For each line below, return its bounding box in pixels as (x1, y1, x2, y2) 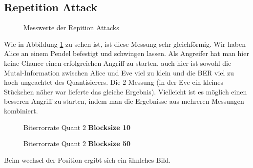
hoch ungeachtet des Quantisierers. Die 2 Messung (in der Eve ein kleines (4, 77, 223, 87)
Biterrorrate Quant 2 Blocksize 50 (23, 138, 131, 149)
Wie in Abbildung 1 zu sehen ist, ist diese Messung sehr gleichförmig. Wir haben (4, 38, 246, 49)
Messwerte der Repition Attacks (23, 22, 119, 33)
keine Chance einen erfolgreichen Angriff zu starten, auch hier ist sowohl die (4, 57, 232, 68)
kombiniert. (4, 105, 38, 115)
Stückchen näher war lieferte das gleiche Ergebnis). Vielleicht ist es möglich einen (4, 86, 247, 96)
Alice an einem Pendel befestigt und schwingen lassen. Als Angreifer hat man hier (4, 48, 249, 58)
